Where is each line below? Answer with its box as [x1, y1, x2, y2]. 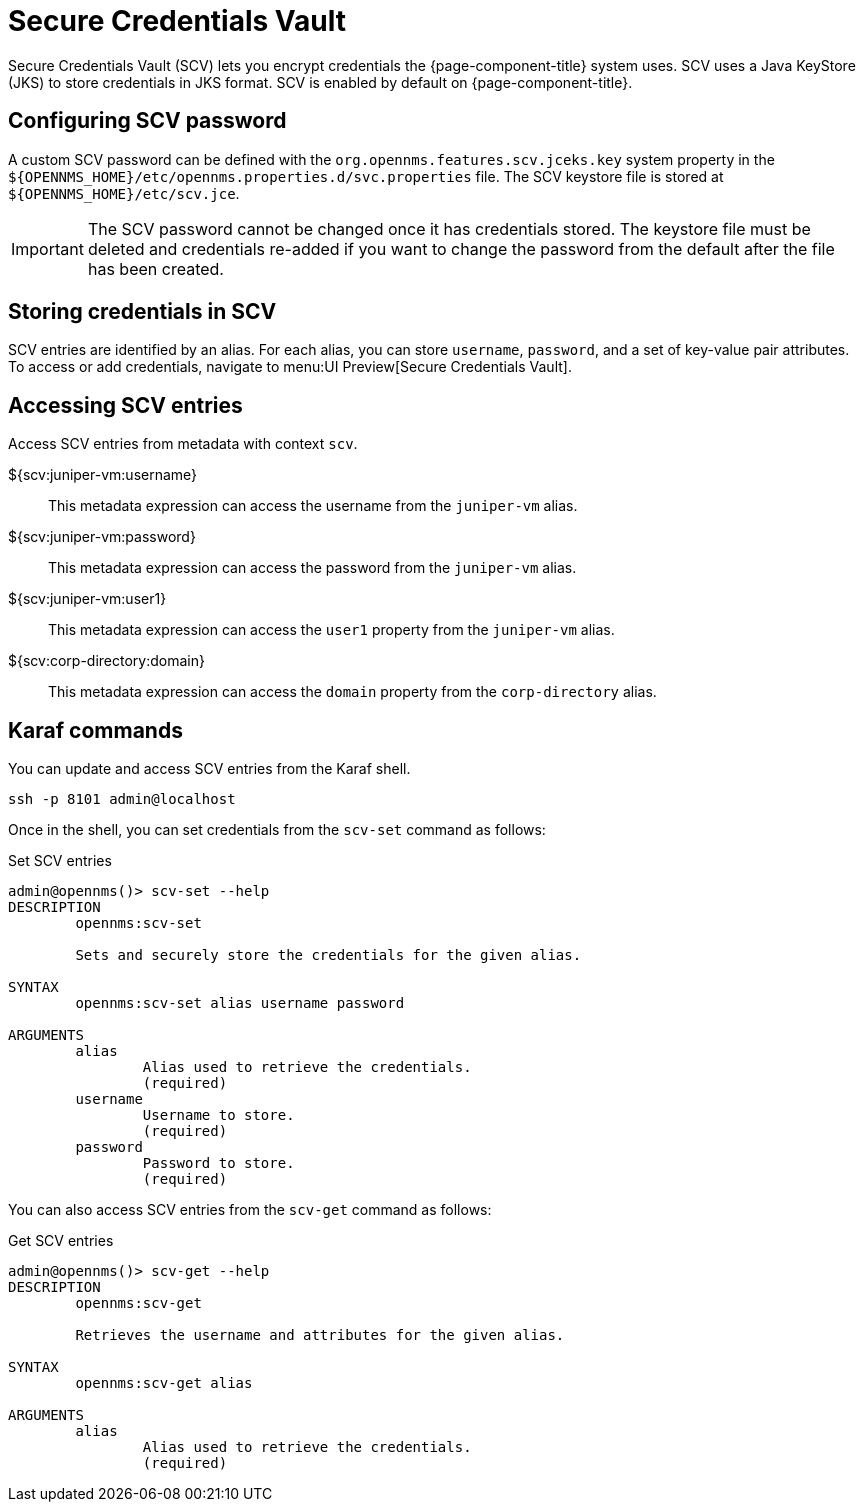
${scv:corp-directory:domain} [8, 652, 205, 670]
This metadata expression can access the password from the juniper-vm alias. [48, 559, 577, 577]
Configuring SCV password [8, 108, 287, 134]
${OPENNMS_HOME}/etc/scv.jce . [8, 184, 240, 202]
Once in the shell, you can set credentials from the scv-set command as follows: [8, 821, 546, 839]
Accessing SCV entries [8, 392, 243, 418]
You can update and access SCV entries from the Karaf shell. [8, 760, 411, 778]
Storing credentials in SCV [8, 299, 277, 325]
